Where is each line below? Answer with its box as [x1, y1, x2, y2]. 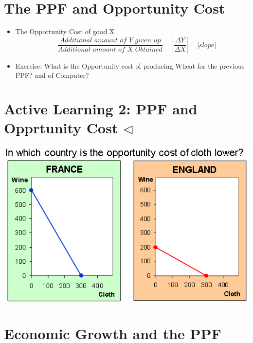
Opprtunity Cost [4, 118, 118, 138]
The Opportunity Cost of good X [15, 26, 115, 36]
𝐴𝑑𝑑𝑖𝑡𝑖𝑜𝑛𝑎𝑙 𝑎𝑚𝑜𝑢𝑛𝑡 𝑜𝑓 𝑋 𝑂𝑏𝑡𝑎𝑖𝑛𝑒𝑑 [58, 46, 163, 54]
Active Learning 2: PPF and [4, 99, 198, 119]
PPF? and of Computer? [15, 70, 89, 80]
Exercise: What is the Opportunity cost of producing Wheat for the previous [15, 60, 245, 71]
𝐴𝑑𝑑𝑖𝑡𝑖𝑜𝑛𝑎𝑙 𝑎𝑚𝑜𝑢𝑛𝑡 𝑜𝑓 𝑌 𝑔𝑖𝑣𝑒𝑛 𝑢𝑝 [59, 37, 161, 44]
